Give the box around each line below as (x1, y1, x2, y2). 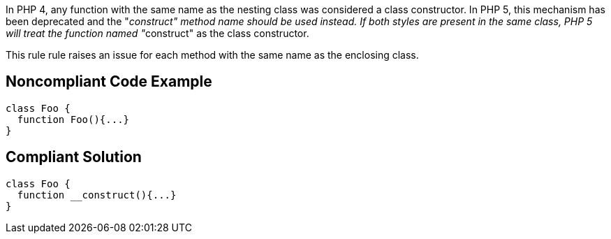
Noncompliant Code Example (6, 73, 212, 91)
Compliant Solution (6, 148, 142, 166)
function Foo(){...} (17, 113, 130, 125)
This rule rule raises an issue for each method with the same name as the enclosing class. (6, 49, 419, 61)
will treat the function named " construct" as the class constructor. (6, 27, 309, 39)
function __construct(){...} (17, 189, 177, 201)
